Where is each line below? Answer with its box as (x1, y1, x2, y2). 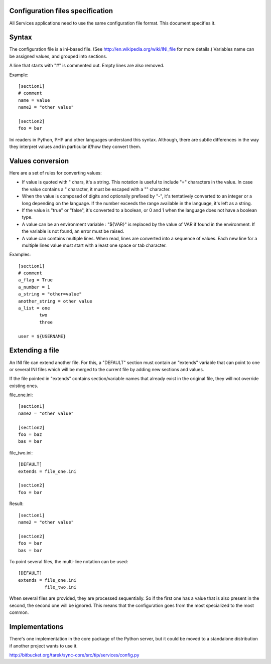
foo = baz (18, 432, 42, 437)
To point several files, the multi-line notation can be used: (9, 558, 128, 564)
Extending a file (9, 346, 60, 355)
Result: (9, 501, 24, 507)
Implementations (9, 622, 64, 631)
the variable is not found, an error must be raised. (22, 228, 124, 234)
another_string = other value (18, 298, 93, 304)
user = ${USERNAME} (18, 334, 66, 339)
